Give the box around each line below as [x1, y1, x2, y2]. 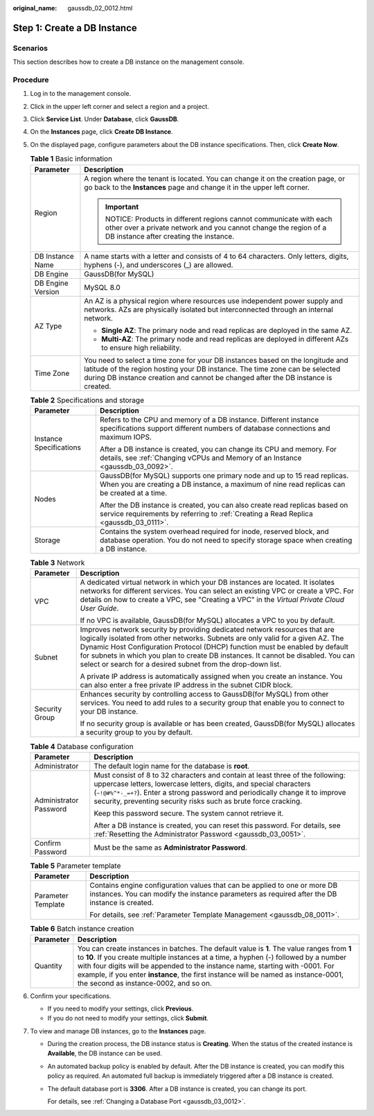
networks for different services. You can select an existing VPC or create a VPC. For [80, 586, 355, 596]
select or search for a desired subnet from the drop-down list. [80, 660, 282, 669]
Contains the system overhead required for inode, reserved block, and [99, 527, 329, 536]
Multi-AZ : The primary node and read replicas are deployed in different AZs [101, 334, 349, 343]
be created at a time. [99, 488, 168, 497]
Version [34, 286, 60, 296]
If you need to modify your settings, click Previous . [47, 1004, 194, 1013]
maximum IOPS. [99, 432, 152, 442]
